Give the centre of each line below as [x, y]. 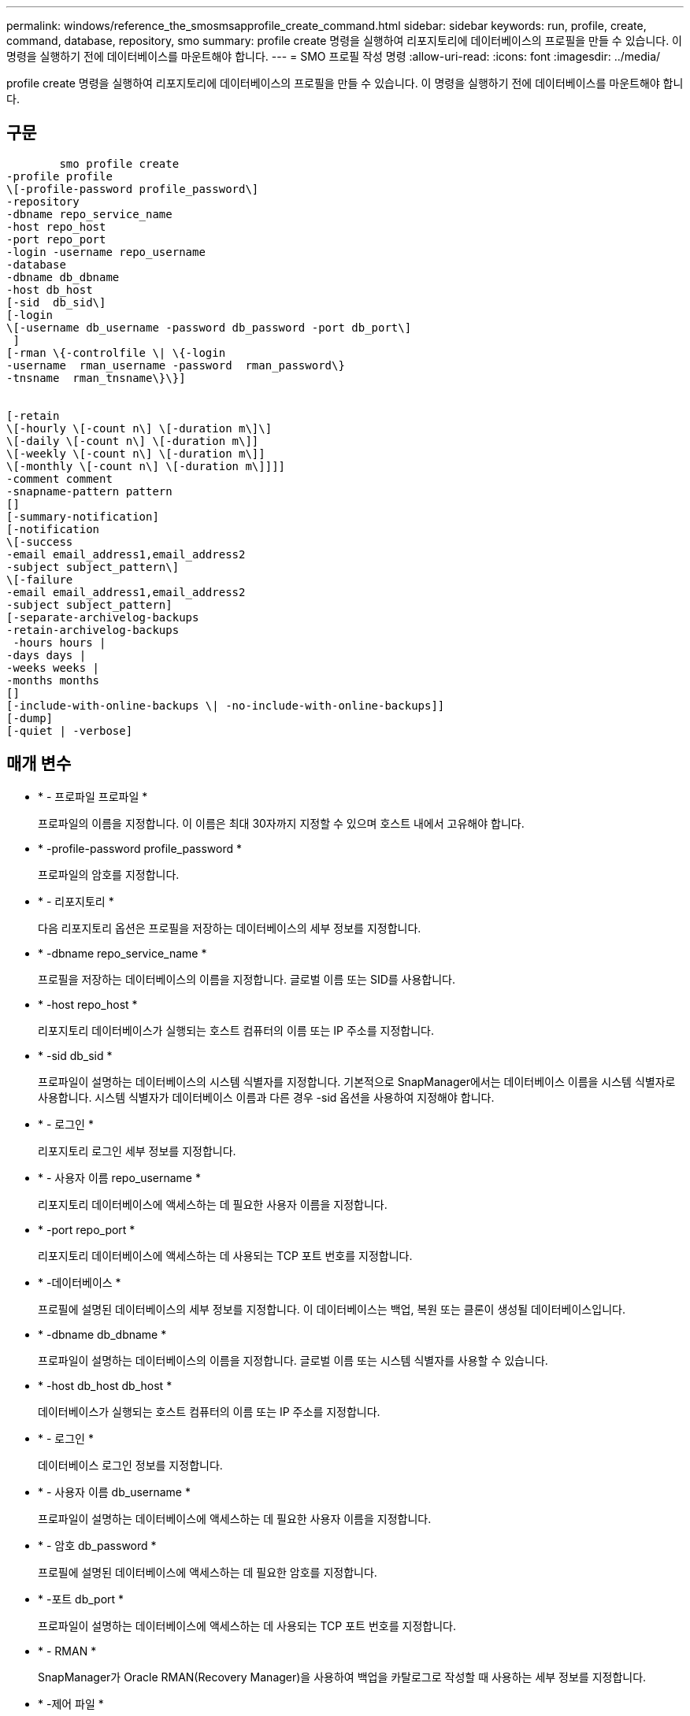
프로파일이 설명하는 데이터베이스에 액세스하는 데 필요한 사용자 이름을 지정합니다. [235, 1518]
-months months [53, 680]
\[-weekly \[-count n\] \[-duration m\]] [136, 453]
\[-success [40, 541]
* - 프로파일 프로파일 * [93, 796]
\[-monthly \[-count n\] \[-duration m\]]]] [146, 466]
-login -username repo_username [106, 252]
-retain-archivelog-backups [93, 630]
